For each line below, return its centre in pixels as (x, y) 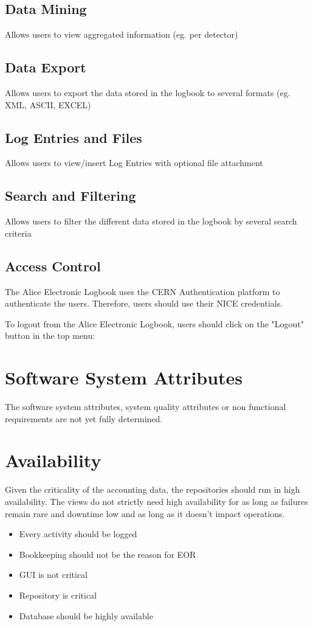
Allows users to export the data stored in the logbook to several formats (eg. (148, 92)
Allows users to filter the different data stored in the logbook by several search (151, 221)
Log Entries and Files (74, 137)
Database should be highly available (86, 615)
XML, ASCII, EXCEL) (48, 104)
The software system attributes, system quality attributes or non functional (146, 407)
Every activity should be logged (78, 534)
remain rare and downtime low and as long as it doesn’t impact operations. (145, 513)
